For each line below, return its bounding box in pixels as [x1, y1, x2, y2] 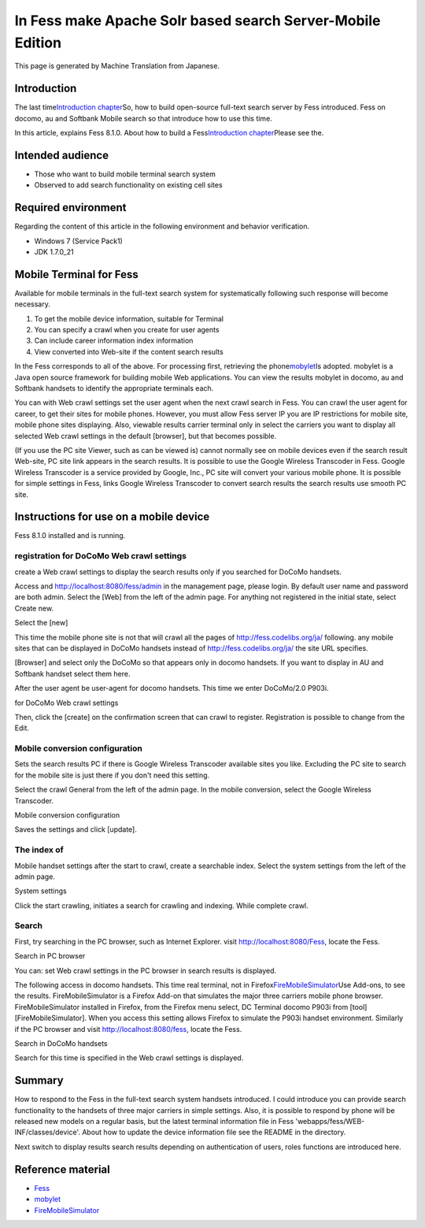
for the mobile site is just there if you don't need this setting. [14, 770, 210, 780]
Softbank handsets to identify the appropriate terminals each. [14, 384, 214, 393]
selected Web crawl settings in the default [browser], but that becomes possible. [14, 431, 277, 440]
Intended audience [14, 148, 109, 161]
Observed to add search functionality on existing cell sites [34, 180, 224, 190]
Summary [14, 1074, 64, 1087]
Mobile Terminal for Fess [14, 268, 139, 281]
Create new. [14, 603, 54, 613]
